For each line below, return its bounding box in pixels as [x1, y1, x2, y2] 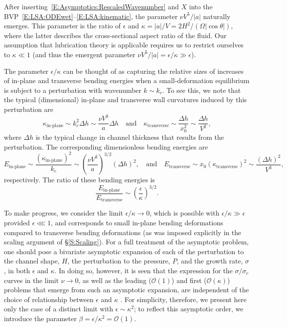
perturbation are [4, 104, 53, 114]
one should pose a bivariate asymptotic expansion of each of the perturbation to [4, 246, 244, 256]
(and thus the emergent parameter [32, 49, 135, 59]
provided [4, 218, 30, 228]
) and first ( [171, 275, 207, 285]
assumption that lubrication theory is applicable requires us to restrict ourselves [4, 40, 244, 50]
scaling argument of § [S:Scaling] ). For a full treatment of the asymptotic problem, [4, 237, 249, 247]
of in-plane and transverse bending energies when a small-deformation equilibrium [4, 75, 250, 86]
